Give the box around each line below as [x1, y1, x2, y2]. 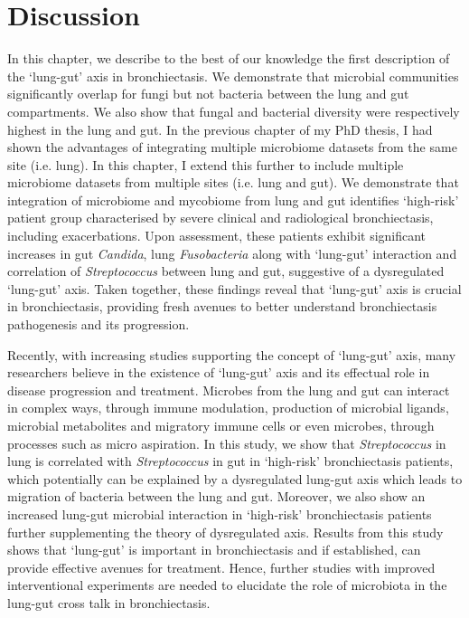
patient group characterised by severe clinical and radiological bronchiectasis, [7, 208, 434, 227]
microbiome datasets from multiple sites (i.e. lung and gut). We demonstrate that [7, 173, 459, 192]
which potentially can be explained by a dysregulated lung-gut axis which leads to [7, 469, 463, 488]
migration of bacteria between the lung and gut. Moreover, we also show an [7, 487, 426, 506]
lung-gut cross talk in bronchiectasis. [7, 593, 211, 612]
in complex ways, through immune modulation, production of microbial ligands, [7, 398, 449, 417]
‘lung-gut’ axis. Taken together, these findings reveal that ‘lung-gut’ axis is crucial [7, 279, 462, 298]
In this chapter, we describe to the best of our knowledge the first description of [7, 49, 450, 68]
